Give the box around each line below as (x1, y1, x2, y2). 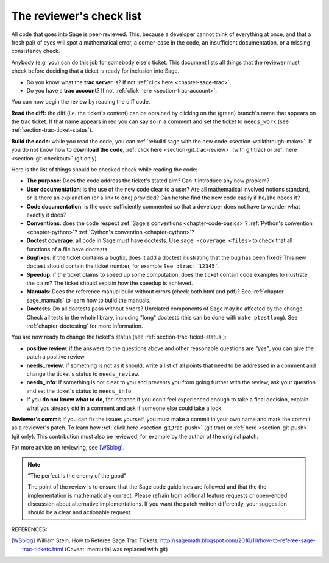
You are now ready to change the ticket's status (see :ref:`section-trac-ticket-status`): (11, 333, 227, 341)
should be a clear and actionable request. (27, 509, 132, 516)
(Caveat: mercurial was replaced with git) (64, 545, 168, 553)
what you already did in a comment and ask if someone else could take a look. (26, 404, 224, 412)
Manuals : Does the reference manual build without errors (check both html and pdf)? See (26, 288, 252, 295)
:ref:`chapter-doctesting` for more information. (26, 322, 143, 329)
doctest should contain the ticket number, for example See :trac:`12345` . (26, 262, 220, 270)
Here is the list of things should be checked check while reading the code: (11, 166, 198, 173)
